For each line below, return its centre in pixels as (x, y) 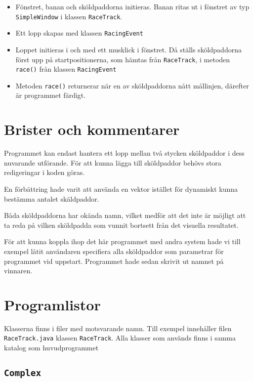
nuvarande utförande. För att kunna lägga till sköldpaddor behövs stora (113, 162)
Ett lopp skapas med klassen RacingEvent (79, 33)
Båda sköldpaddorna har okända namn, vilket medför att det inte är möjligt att (125, 215)
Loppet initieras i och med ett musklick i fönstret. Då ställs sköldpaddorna (128, 49)
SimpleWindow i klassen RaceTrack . (69, 16)
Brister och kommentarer (92, 129)
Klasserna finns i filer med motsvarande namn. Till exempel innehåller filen (118, 328)
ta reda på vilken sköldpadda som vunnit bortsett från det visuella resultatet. (121, 225)
